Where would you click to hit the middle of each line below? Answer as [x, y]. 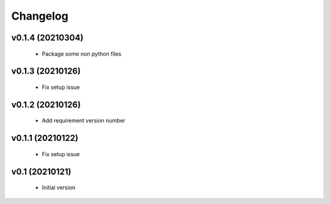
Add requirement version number [83, 121]
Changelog [40, 16]
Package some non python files [82, 54]
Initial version [59, 187]
